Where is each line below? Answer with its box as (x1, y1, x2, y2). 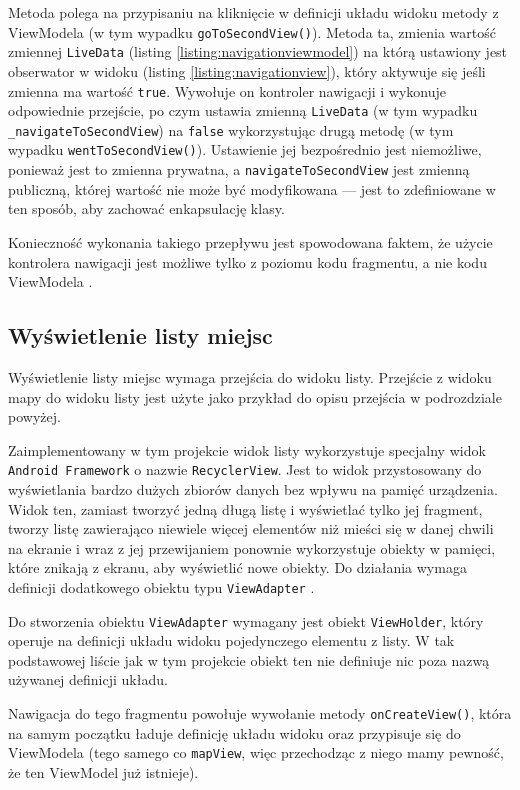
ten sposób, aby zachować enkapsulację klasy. (8, 198, 285, 219)
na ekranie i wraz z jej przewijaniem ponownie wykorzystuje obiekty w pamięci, (8, 537, 496, 558)
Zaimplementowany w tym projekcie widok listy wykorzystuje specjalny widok (8, 439, 486, 460)
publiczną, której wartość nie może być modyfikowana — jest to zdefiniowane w (8, 178, 496, 199)
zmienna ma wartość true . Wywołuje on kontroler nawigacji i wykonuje (8, 80, 446, 101)
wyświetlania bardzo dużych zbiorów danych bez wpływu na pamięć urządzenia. (8, 478, 498, 499)
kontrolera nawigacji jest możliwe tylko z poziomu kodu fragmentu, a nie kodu (8, 251, 487, 272)
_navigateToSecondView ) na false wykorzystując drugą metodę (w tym (8, 119, 454, 140)
